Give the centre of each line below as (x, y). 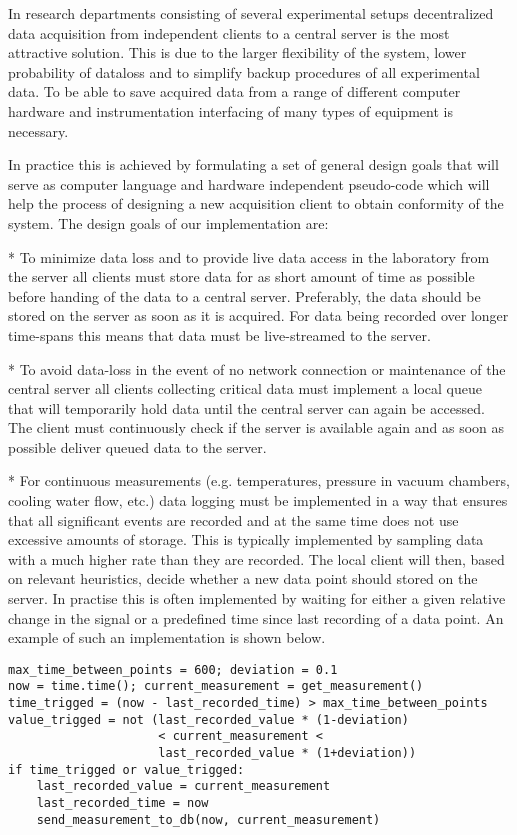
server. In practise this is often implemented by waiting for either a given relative (257, 598)
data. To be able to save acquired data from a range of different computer (234, 91)
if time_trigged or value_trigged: (126, 769)
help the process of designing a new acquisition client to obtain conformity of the (256, 203)
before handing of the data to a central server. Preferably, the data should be (244, 295)
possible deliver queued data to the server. (137, 446)
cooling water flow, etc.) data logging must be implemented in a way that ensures (258, 500)
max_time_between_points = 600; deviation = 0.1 (173, 669)
